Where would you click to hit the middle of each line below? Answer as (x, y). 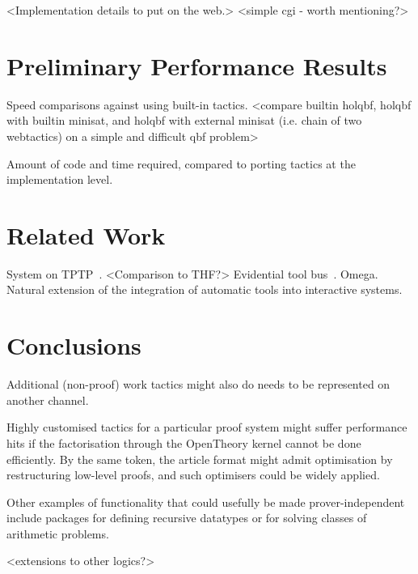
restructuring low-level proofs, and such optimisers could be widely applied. (193, 475)
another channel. (48, 400)
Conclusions (74, 345)
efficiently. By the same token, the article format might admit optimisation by (200, 459)
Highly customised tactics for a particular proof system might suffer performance (207, 427)
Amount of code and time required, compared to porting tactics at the (181, 163)
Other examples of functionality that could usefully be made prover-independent (206, 502)
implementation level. (60, 179)
